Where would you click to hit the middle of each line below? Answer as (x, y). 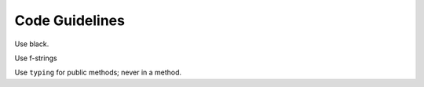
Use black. (32, 44)
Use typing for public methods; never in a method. (98, 72)
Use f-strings (36, 58)
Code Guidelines (70, 20)
